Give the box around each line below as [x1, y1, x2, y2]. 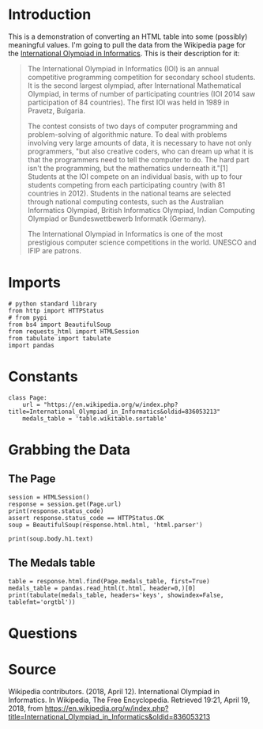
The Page [8, 473, 56, 486]
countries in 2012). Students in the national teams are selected [27, 188, 231, 198]
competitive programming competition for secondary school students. [27, 72, 256, 82]
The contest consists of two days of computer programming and [27, 121, 239, 131]
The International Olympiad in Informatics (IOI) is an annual [27, 63, 220, 73]
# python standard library [8, 299, 97, 308]
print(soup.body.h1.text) [8, 534, 93, 543]
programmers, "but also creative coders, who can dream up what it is [27, 146, 254, 156]
